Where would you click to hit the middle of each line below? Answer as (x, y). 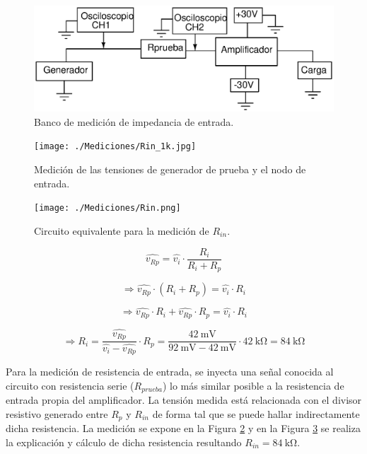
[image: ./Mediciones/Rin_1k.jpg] (115, 147)
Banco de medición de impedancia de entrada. (134, 121)
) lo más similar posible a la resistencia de (253, 385)
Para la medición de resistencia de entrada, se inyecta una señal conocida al (170, 371)
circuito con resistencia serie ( (70, 385)
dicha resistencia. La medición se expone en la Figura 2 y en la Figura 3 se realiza (183, 428)
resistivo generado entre (57, 413)
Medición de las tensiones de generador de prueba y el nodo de (170, 169)
